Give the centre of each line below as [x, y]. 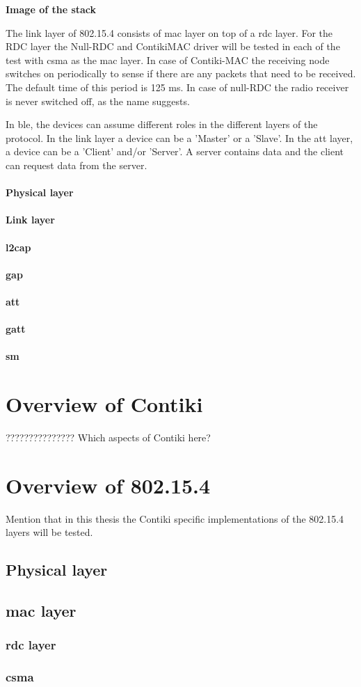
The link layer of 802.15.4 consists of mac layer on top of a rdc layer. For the [169, 32]
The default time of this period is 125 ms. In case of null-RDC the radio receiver [177, 87]
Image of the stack [51, 9]
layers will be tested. [49, 532]
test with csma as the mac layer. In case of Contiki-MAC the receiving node [168, 60]
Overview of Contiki [104, 404]
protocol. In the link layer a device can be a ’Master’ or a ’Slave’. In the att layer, [179, 137]
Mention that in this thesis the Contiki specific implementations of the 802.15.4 [175, 518]
